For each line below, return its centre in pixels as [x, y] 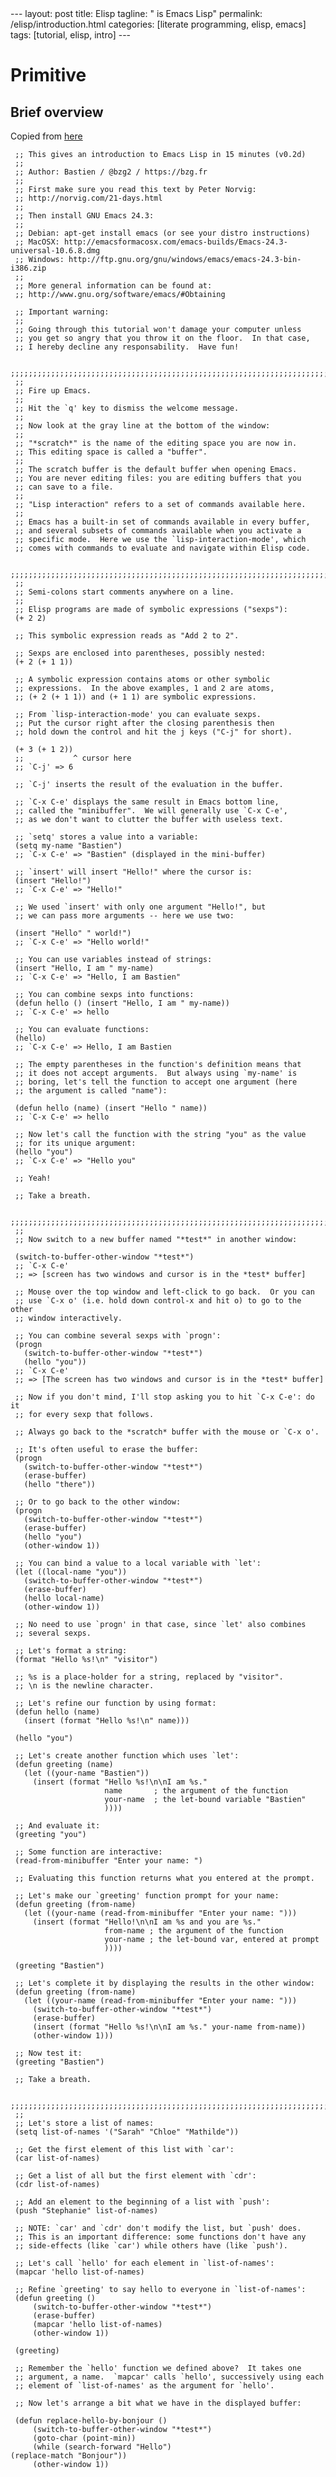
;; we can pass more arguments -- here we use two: [124, 916]
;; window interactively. [68, 1318]
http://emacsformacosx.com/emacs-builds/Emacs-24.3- [175, 242]
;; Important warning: [62, 312]
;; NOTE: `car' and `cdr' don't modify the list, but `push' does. [158, 2228]
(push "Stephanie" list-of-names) [86, 2211]
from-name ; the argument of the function [194, 1931]
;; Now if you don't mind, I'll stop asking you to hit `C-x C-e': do [164, 1397]
